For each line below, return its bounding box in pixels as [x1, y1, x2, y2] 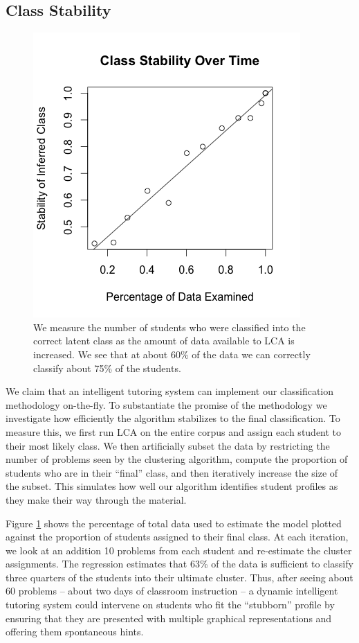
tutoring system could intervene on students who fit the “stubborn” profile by [6, 597, 335, 612]
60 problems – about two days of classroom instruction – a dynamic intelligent [6, 583, 338, 598]
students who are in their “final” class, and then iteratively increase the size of [6, 465, 338, 479]
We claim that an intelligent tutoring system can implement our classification [6, 384, 334, 398]
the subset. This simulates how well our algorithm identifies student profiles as [6, 479, 338, 493]
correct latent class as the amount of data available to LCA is [33, 333, 295, 348]
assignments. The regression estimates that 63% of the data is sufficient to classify [6, 556, 353, 571]
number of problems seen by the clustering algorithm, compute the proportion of [6, 452, 348, 466]
